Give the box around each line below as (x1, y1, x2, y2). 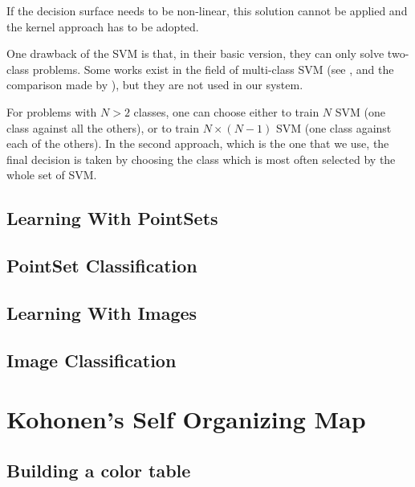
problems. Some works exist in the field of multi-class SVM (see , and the (32, 60, 394, 77)
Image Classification (6, 347, 177, 372)
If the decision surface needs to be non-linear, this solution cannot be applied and (6, 2, 408, 18)
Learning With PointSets (6, 206, 218, 231)
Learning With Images (6, 300, 197, 325)
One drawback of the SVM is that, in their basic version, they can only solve (6, 45, 384, 62)
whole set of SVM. (6, 166, 97, 183)
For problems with (6, 103, 97, 120)
